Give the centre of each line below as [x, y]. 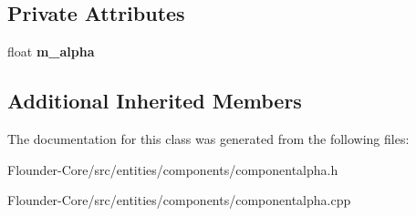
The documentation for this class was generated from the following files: [208, 139]
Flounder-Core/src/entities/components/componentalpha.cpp [179, 200]
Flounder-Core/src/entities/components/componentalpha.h [173, 169]
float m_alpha [51, 51]
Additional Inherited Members [155, 101]
